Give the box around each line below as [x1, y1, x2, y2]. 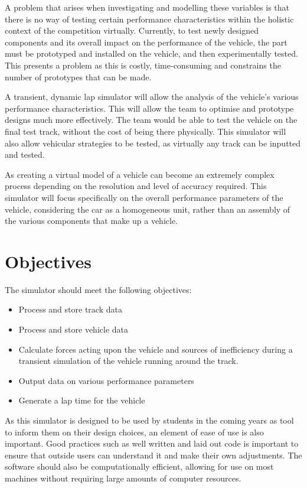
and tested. [5, 148, 45, 161]
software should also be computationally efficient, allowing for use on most [5, 460, 274, 473]
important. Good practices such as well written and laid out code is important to [5, 437, 299, 450]
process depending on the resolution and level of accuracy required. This [5, 180, 267, 192]
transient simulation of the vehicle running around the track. [18, 354, 239, 367]
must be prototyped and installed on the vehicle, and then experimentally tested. [5, 47, 298, 60]
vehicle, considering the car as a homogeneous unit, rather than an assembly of [5, 203, 290, 215]
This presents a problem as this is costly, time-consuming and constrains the [5, 58, 281, 71]
